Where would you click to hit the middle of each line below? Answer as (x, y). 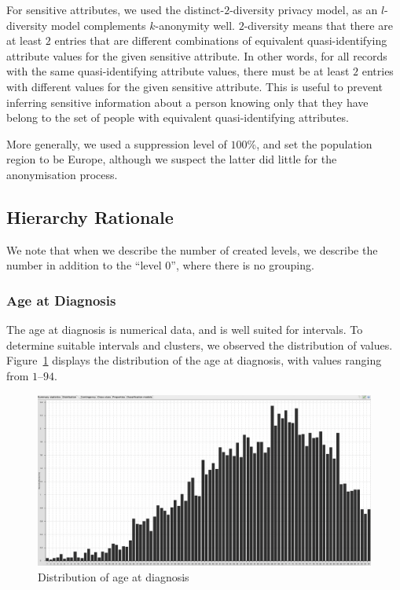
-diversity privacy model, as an (304, 9)
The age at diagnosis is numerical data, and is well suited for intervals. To (185, 330)
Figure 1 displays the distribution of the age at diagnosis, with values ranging (194, 360)
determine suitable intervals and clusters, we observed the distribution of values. (200, 344)
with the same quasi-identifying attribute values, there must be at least (178, 71)
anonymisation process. (62, 174)
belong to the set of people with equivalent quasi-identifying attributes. (178, 117)
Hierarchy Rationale (90, 216)
